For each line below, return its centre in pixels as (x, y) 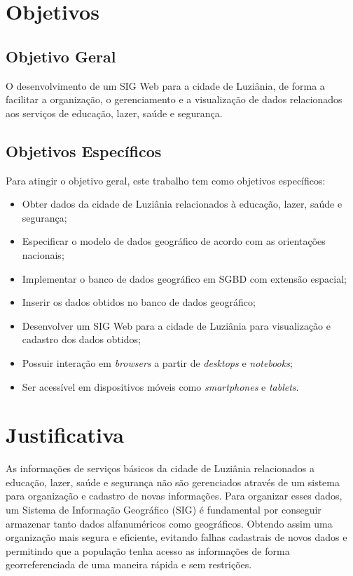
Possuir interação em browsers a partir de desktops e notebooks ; (157, 362)
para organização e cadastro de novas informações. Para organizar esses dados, (174, 496)
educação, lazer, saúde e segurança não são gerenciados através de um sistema (173, 482)
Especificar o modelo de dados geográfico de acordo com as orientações (174, 241)
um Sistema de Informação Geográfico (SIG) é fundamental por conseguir (164, 509)
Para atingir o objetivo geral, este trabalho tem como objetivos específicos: (166, 180)
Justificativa (65, 435)
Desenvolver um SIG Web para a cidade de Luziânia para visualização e (176, 325)
